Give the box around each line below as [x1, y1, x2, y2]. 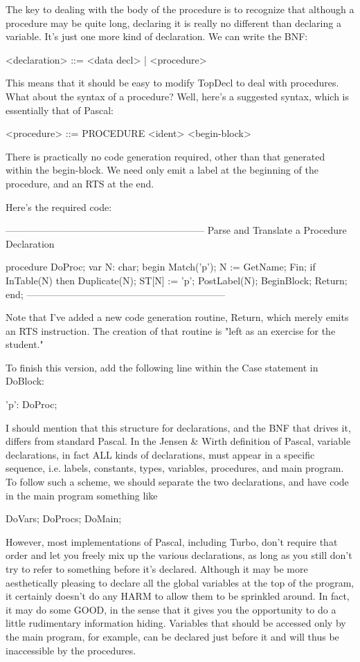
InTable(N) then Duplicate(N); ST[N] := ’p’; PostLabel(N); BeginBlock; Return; [6, 273, 348, 287]
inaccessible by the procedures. [6, 643, 136, 657]
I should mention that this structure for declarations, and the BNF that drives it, [6, 420, 351, 434]
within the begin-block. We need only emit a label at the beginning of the [6, 163, 318, 177]
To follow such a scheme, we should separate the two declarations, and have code [6, 475, 349, 489]
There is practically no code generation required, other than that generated [6, 149, 325, 163]
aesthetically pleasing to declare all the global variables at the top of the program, [6, 575, 354, 589]
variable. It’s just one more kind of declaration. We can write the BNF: [6, 29, 308, 44]
